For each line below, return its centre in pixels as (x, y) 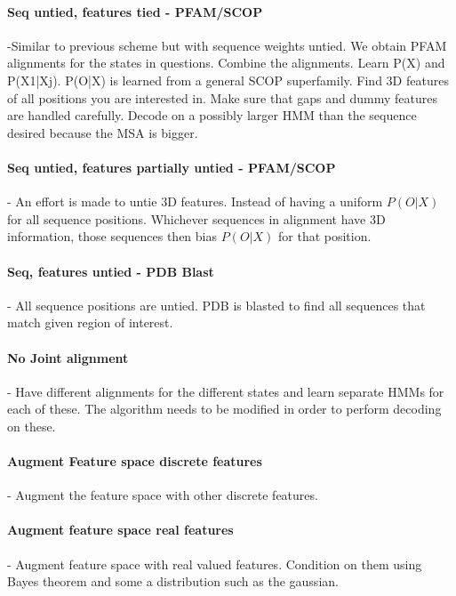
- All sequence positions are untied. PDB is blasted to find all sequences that (216, 305)
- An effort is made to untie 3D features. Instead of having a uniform (195, 201)
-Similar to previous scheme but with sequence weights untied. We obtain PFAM (227, 45)
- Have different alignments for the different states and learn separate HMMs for (226, 391)
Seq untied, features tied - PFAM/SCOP (135, 11)
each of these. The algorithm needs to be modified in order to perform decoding (224, 409)
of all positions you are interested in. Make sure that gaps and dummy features (223, 97)
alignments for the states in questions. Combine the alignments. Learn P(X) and (226, 63)
